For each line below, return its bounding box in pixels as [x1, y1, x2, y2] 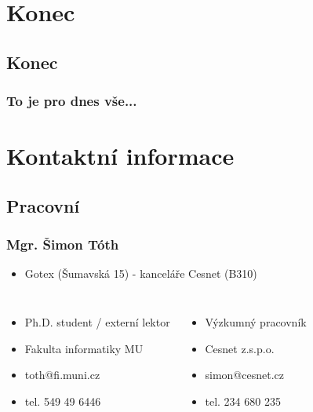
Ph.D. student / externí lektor [24, 313, 170, 330]
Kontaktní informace [6, 140, 235, 172]
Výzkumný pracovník [205, 313, 307, 330]
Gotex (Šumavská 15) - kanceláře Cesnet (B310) [24, 265, 257, 282]
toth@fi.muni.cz [24, 366, 100, 383]
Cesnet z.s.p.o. [205, 340, 275, 356]
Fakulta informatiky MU [24, 340, 144, 356]
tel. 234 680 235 [205, 392, 281, 409]
